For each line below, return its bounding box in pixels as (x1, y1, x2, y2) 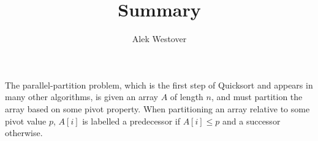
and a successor (222, 114, 281, 127)
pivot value (5, 114, 47, 127)
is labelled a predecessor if (82, 114, 180, 127)
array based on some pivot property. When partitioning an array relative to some (5, 102, 310, 115)
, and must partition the (211, 90, 303, 103)
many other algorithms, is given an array (5, 90, 158, 103)
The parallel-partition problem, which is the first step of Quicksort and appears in (5, 78, 313, 91)
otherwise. (5, 126, 43, 139)
